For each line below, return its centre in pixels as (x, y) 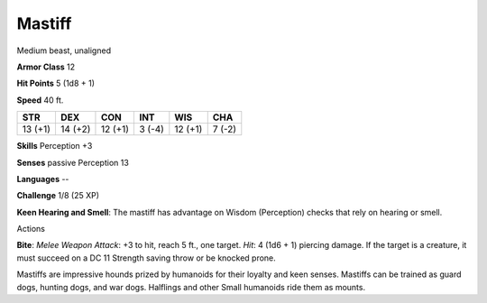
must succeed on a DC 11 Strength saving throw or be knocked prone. (147, 258)
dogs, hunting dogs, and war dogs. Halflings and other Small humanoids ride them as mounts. (191, 287)
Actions (31, 229)
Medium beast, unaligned (64, 50)
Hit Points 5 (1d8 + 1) (55, 83)
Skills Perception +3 (55, 146)
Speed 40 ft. (40, 100)
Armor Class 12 (46, 67)
